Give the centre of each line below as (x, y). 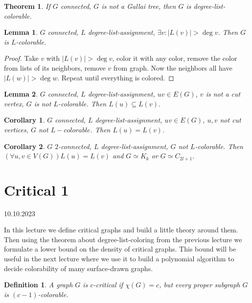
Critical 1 (36, 189)
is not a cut (223, 94)
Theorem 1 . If (27, 6)
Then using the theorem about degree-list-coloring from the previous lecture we (123, 239)
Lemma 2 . (21, 94)
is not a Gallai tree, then (139, 6)
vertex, (14, 103)
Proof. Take (21, 58)
